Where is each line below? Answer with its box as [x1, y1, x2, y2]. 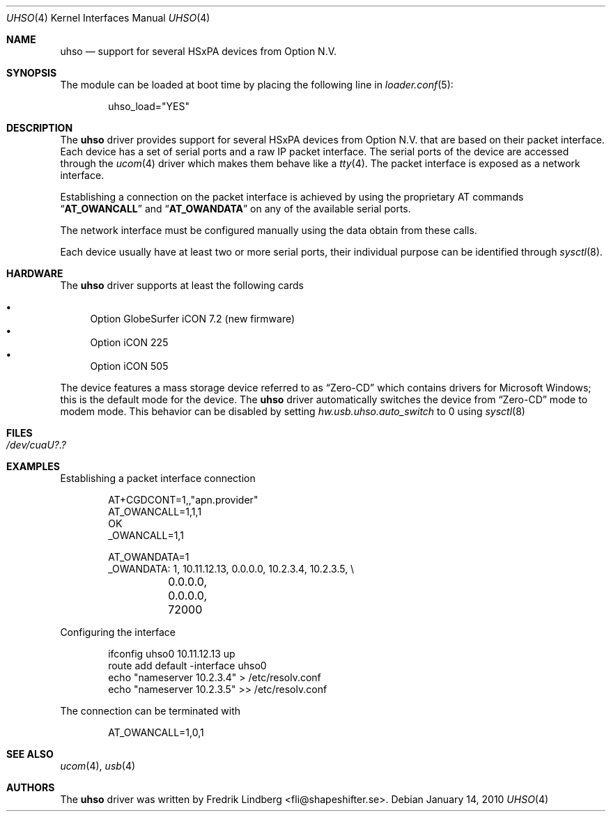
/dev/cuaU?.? [6, 439, 66, 451]
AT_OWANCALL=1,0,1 [108, 726, 204, 738]
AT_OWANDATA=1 [108, 551, 190, 563]
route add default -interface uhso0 [108, 660, 267, 671]
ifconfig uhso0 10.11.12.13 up [108, 648, 235, 660]
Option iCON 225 [90, 336, 169, 348]
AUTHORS [6, 781, 55, 793]
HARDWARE [6, 267, 63, 279]
